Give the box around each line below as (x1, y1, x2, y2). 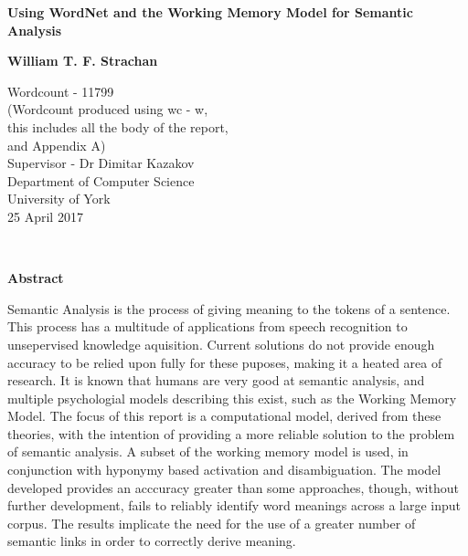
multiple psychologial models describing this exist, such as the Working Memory (7, 388, 457, 407)
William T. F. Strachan (7, 51, 158, 70)
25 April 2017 (7, 206, 83, 226)
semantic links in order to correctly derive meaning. (7, 531, 296, 551)
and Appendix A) (7, 135, 106, 154)
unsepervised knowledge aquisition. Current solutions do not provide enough (7, 334, 435, 353)
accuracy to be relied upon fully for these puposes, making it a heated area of (7, 352, 442, 372)
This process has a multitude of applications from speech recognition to (7, 317, 408, 336)
